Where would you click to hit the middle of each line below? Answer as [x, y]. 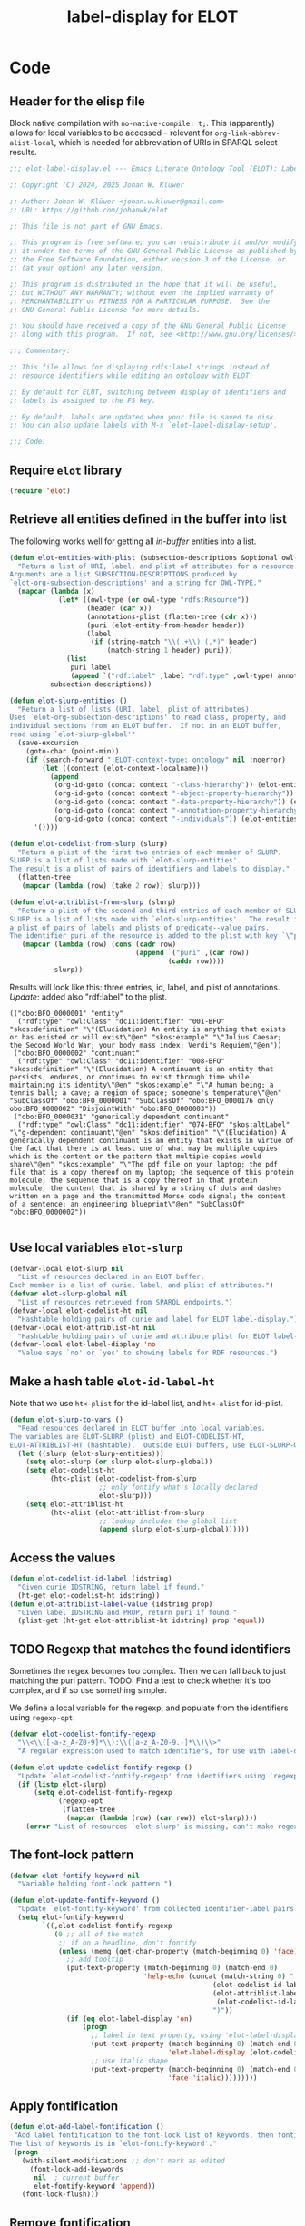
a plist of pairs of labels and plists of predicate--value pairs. [140, 928]
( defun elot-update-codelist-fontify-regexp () [101, 1768]
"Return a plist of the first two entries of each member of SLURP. [150, 852]
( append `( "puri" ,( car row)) [192, 953]
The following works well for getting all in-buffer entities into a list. [133, 541]
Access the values [63, 1557]
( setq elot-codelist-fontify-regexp [103, 1793]
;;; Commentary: [40, 351]
